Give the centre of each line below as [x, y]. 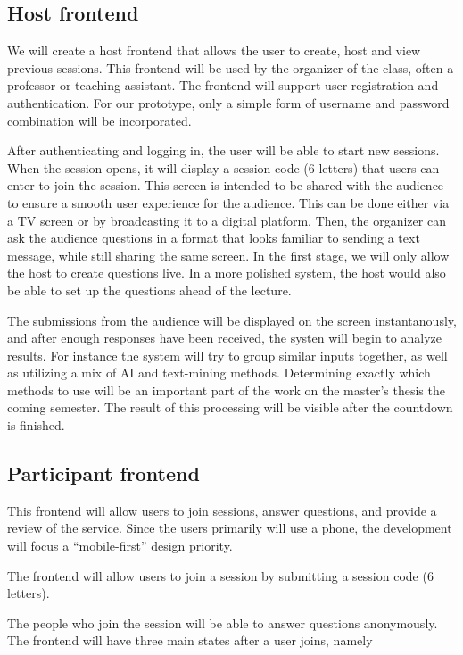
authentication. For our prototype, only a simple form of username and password [228, 102]
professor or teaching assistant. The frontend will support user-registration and [223, 85]
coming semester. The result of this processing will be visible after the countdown [230, 407]
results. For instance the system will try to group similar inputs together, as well [227, 355]
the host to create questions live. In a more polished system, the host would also [227, 273]
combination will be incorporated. [99, 120]
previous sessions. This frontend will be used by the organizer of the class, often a [231, 67]
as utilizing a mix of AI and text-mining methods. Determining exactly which [219, 373]
